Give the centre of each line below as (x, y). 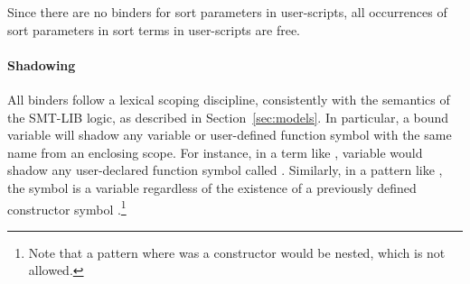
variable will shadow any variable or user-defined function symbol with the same (230, 135)
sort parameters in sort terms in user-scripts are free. (154, 29)
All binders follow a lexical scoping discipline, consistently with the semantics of (229, 99)
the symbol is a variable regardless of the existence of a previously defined (212, 187)
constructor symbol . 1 (67, 207)
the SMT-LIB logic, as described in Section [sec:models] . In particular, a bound (228, 117)
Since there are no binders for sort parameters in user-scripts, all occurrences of (227, 12)
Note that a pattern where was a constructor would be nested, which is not (237, 252)
